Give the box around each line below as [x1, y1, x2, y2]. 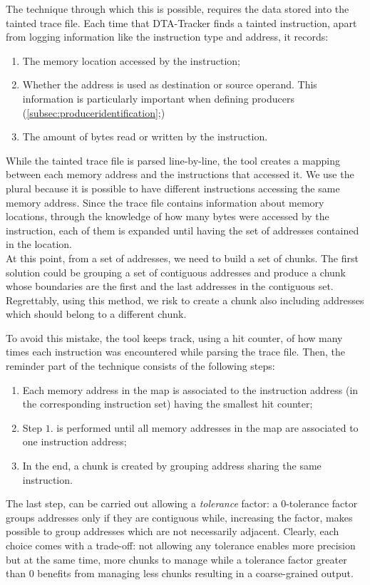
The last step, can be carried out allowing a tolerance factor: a [6, 496, 278, 511]
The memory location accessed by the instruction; [22, 53, 240, 68]
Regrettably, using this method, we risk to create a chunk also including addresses [6, 292, 364, 307]
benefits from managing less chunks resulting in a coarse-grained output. [37, 566, 354, 581]
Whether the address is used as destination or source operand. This [22, 77, 317, 92]
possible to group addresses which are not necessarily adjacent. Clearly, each [6, 524, 339, 539]
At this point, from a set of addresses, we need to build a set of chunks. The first [6, 250, 359, 265]
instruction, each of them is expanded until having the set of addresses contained [6, 222, 359, 237]
